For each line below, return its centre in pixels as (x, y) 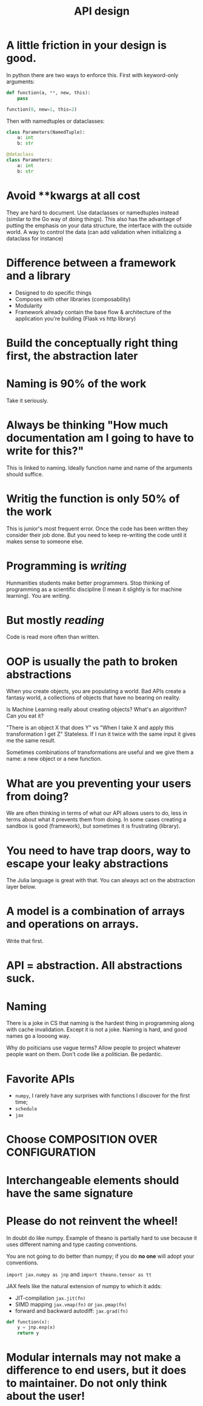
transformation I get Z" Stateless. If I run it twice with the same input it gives (101, 734)
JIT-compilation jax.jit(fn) (50, 1298)
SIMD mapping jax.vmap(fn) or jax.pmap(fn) (71, 1304)
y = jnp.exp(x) (36, 1328)
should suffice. (25, 474)
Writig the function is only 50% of (93, 499)
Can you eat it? (25, 716)
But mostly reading (55, 620)
